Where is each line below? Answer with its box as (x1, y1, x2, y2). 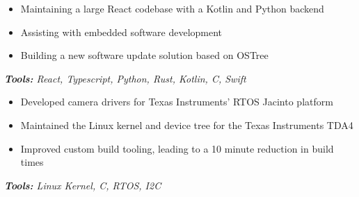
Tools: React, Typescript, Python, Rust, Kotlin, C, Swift (4, 71, 246, 85)
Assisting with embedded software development (20, 24, 223, 39)
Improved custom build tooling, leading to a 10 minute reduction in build (20, 141, 334, 155)
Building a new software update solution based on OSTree (20, 48, 269, 62)
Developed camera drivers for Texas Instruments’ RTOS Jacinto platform (20, 94, 333, 109)
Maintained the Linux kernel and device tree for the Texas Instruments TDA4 (20, 117, 353, 132)
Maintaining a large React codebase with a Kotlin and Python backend (20, 1, 324, 15)
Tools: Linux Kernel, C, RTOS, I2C (4, 178, 161, 192)
